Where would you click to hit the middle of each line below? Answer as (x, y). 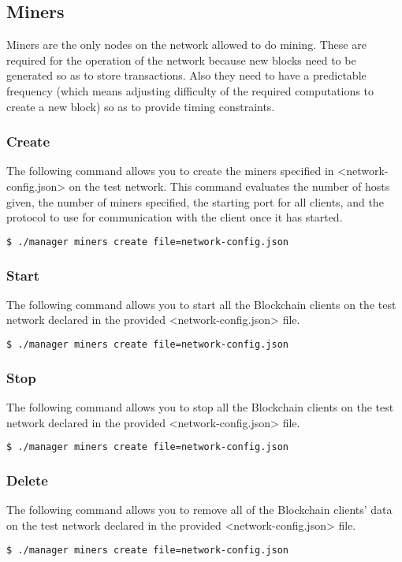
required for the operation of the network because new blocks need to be (181, 60)
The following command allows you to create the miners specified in (170, 171)
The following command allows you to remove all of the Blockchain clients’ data (199, 510)
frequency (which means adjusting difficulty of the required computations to (190, 90)
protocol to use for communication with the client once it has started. (175, 217)
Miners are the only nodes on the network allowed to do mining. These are (186, 45)
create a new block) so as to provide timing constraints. (141, 106)
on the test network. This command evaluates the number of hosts (229, 186)
